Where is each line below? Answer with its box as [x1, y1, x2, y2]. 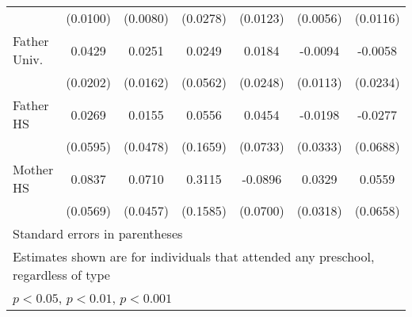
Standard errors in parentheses [13, 224, 183, 243]
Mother [13, 160, 54, 178]
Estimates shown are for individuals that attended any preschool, [13, 247, 375, 265]
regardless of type [13, 265, 110, 284]
